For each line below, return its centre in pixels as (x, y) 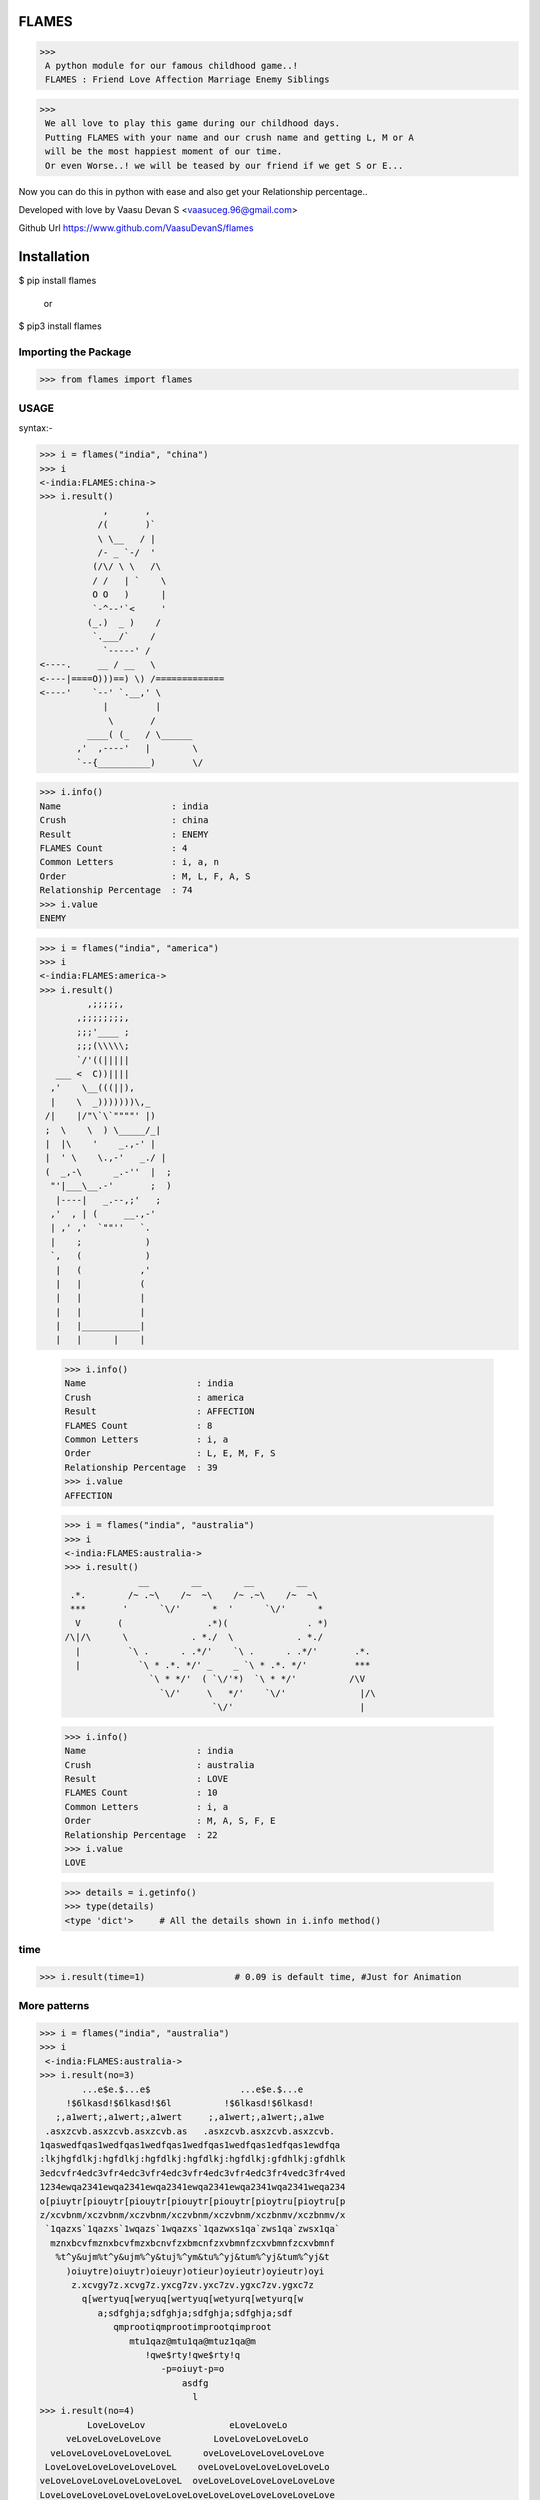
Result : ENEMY (124, 834)
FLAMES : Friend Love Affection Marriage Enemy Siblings (187, 79)
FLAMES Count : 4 (113, 848)
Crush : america (154, 1397)
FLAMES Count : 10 (141, 1793)
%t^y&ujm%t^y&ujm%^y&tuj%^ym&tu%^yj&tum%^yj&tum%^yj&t (192, 2257)
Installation (54, 256)
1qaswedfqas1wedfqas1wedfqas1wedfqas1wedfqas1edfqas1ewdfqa (190, 2145)
